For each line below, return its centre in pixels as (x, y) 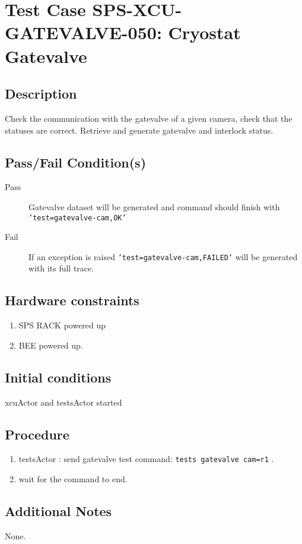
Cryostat (204, 32)
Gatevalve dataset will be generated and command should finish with (154, 206)
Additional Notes (58, 511)
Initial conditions (58, 377)
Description (41, 94)
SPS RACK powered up (62, 325)
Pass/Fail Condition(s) (76, 162)
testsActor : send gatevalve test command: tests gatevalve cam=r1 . (146, 459)
